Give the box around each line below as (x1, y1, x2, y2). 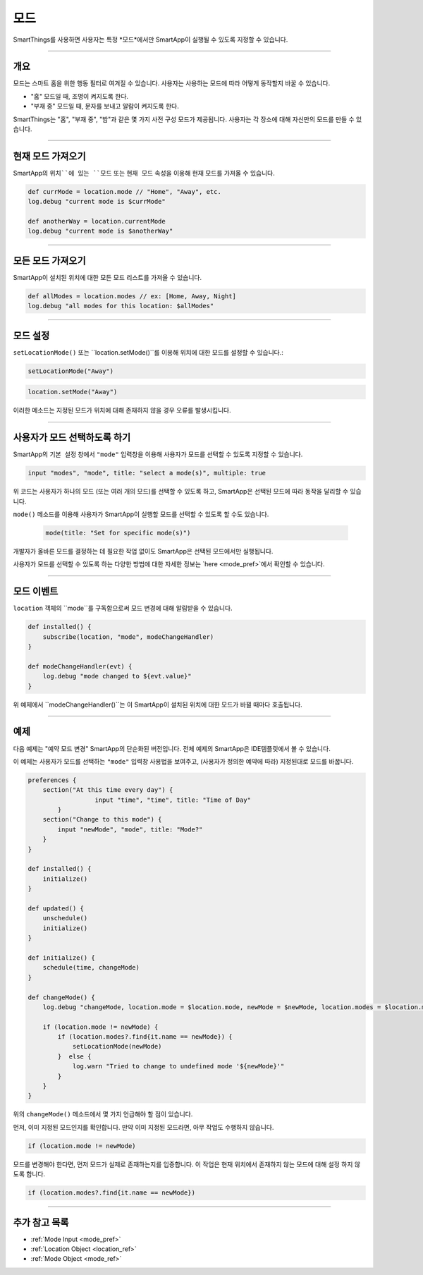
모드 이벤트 (13, 585, 59, 597)
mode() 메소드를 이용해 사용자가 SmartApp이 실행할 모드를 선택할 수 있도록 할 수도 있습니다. (13, 510, 269, 518)
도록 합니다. (13, 1170, 46, 1178)
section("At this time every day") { (42, 786, 173, 794)
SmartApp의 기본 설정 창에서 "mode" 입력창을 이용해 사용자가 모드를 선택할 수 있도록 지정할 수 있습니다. (13, 450, 303, 458)
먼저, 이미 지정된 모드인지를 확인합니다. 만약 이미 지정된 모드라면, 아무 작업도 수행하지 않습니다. (13, 1123, 274, 1131)
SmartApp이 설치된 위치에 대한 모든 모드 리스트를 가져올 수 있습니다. (13, 273, 202, 281)
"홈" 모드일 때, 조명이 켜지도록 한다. (30, 92, 129, 100)
